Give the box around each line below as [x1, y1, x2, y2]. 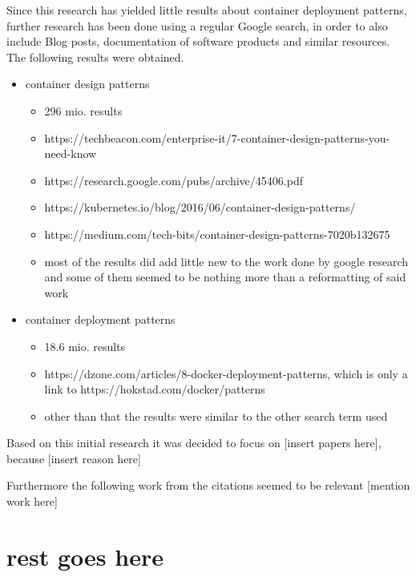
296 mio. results [44, 102, 123, 119]
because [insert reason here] [6, 450, 141, 466]
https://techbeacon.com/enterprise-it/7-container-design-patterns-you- [44, 129, 390, 146]
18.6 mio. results [44, 337, 126, 354]
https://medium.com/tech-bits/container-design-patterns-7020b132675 [44, 225, 390, 242]
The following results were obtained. [6, 48, 184, 65]
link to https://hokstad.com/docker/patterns [44, 381, 265, 397]
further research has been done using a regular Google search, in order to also [6, 17, 388, 34]
